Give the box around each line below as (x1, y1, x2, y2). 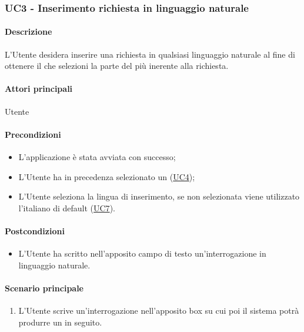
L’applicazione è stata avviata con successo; (18, 151, 176, 163)
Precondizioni (5, 128, 61, 140)
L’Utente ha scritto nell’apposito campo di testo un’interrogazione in (18, 247, 266, 260)
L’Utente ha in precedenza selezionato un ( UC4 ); (18, 170, 195, 182)
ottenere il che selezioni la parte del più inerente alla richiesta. (5, 59, 229, 72)
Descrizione (5, 25, 52, 38)
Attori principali (5, 82, 73, 95)
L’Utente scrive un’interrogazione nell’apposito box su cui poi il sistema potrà (18, 304, 299, 317)
